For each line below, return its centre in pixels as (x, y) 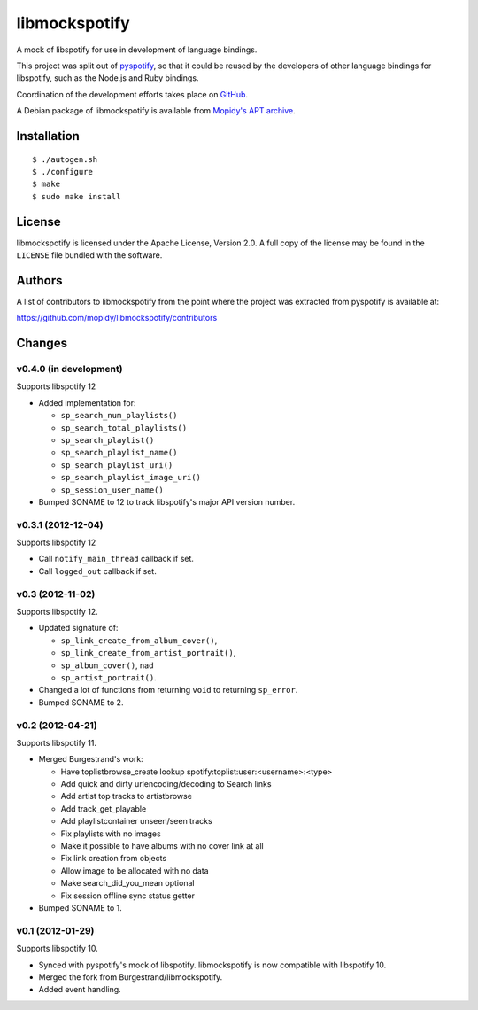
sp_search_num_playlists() (119, 416)
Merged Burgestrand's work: (91, 759)
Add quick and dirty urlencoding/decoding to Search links (166, 784)
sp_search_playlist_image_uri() (131, 478)
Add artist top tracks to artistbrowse (126, 796)
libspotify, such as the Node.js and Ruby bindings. (108, 78)
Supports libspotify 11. (57, 742)
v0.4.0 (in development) (69, 369)
